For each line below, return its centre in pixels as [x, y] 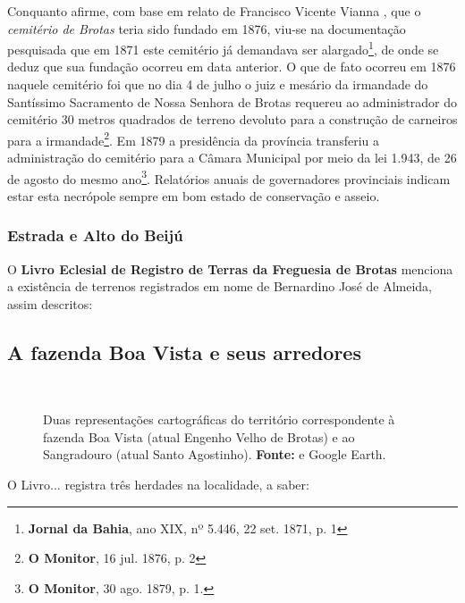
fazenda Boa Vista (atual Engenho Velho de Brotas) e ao [199, 436]
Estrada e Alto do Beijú [95, 235]
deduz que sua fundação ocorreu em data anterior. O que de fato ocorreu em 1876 [232, 67]
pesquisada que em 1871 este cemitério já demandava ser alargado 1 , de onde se [223, 48]
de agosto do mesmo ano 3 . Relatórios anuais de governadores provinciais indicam [229, 177]
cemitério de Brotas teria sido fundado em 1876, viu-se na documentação [207, 28]
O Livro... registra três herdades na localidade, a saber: [158, 485]
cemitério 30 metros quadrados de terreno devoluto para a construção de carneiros [232, 119]
